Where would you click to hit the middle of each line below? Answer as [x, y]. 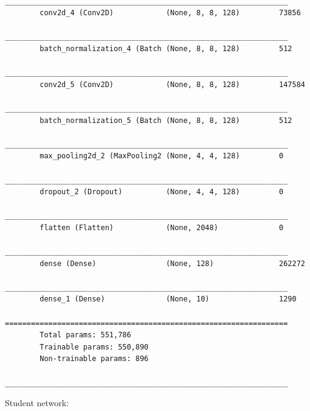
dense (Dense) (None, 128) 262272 [172, 263]
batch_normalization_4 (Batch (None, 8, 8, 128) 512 [166, 48]
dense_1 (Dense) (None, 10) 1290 [168, 299]
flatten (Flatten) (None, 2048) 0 [162, 227]
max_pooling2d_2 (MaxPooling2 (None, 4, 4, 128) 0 [162, 156]
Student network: [37, 403]
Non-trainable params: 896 [94, 359]
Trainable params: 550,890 [94, 347]
